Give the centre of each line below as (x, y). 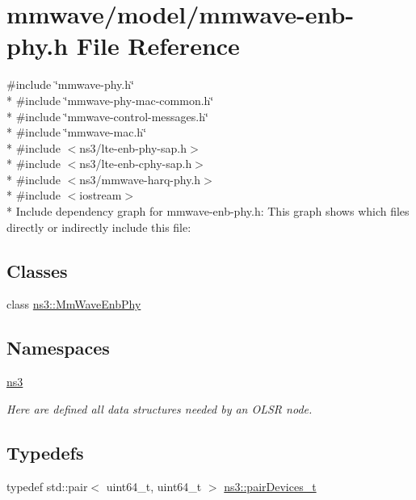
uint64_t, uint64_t (154, 486)
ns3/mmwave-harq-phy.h (140, 179)
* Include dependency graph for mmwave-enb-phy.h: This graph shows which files (208, 211)
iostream (101, 195)
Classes (37, 270)
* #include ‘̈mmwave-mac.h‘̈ (77, 132)
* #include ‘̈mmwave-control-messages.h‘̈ (107, 116)
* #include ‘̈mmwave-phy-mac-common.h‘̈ (110, 100)
